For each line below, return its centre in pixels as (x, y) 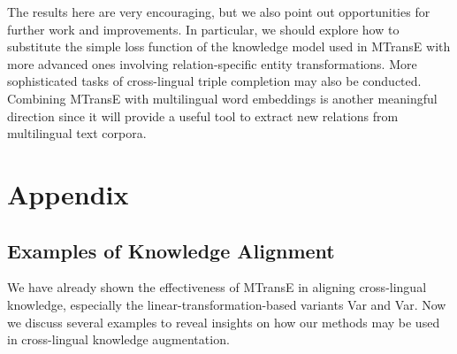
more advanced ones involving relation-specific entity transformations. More (212, 63)
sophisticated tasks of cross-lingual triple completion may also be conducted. (214, 81)
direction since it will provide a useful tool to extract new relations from (203, 115)
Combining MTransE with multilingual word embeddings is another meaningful (222, 98)
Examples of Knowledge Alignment (171, 250)
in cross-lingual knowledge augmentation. (118, 339)
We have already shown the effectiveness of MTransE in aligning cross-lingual (217, 287)
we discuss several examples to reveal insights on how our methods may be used (224, 322)
